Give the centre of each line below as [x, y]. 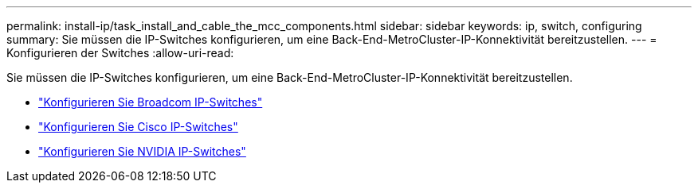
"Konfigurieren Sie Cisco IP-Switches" [138, 127]
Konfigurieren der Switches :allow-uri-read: [120, 53]
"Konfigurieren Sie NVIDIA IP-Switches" [142, 151]
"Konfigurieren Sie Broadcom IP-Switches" [151, 102]
